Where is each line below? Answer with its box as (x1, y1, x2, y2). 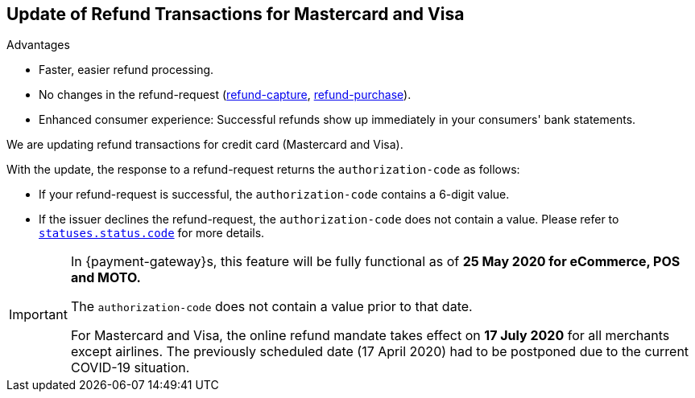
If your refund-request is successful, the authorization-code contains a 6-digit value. (39, 187, 510, 202)
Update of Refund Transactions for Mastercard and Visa (6, 4, 465, 24)
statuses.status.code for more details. (39, 226, 265, 240)
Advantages (6, 38, 70, 52)
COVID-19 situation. (70, 359, 190, 376)
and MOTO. (70, 269, 141, 286)
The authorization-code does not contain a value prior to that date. (70, 298, 473, 315)
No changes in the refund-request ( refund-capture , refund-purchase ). (39, 88, 412, 102)
